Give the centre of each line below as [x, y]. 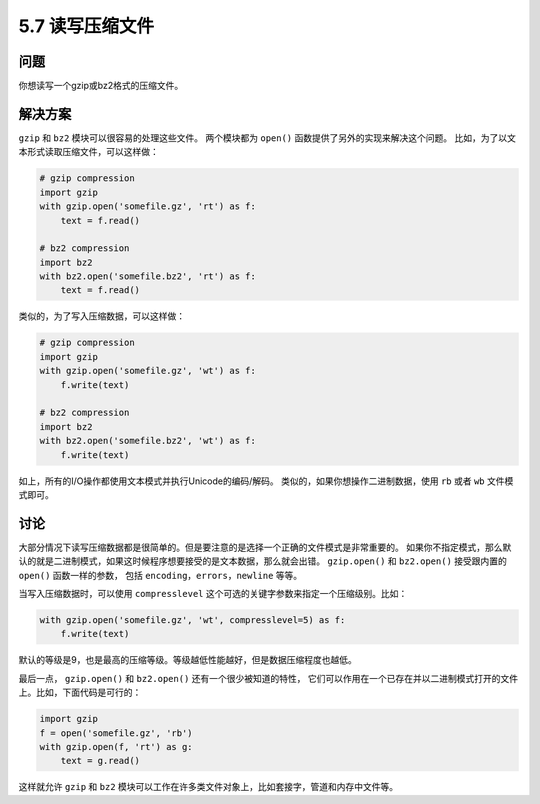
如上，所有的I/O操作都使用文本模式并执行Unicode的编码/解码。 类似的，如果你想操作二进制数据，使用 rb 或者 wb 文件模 [266, 481]
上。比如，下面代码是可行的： [80, 692]
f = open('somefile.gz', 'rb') [116, 733]
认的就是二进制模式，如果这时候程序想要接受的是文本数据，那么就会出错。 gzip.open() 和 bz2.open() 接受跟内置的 [262, 561]
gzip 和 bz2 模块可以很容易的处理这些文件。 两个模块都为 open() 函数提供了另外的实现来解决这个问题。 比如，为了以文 [267, 137]
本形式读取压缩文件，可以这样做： [88, 152]
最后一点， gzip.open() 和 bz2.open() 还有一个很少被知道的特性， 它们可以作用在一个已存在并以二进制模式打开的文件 [268, 678]
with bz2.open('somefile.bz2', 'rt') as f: [148, 276]
